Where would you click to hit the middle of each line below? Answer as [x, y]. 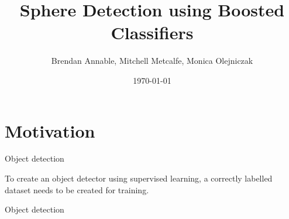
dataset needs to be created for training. [77, 189]
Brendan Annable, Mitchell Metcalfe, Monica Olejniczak [152, 61]
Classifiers [152, 32]
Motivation [50, 130]
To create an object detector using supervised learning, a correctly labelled [139, 178]
